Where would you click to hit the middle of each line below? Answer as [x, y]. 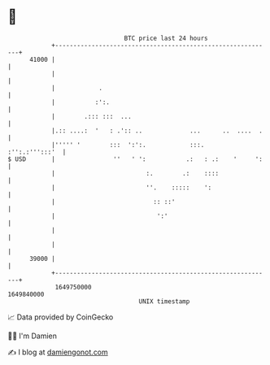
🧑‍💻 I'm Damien [33, 336]
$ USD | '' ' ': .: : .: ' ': [135, 159]
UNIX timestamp [164, 301]
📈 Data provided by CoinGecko [61, 317]
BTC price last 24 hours [166, 38]
